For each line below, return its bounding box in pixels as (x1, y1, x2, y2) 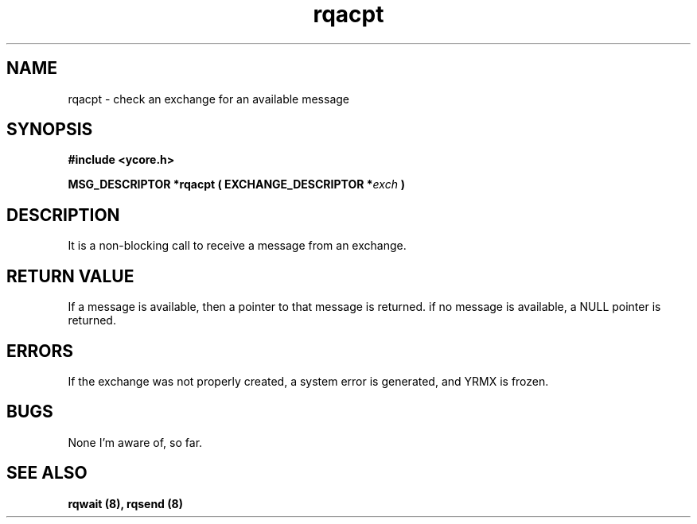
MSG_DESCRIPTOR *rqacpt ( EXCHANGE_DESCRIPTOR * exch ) (68, 177, 406, 192)
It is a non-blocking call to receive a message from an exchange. (68, 239, 407, 253)
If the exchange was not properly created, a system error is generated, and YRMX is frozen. (68, 374, 549, 388)
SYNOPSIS (6, 119, 93, 140)
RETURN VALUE (6, 266, 134, 286)
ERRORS (6, 340, 74, 361)
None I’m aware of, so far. (68, 435, 203, 449)
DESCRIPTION (6, 204, 120, 225)
